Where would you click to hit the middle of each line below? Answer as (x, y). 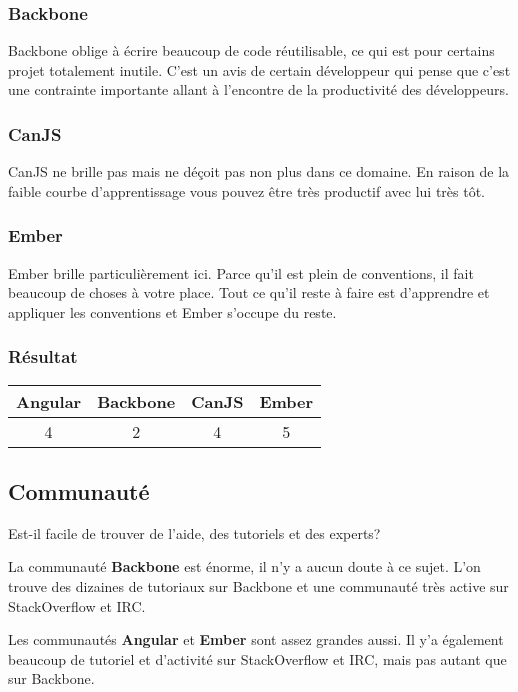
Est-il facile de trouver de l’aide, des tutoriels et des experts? (194, 532)
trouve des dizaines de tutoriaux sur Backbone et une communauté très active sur (258, 586)
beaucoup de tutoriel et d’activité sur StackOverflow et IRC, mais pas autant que (257, 658)
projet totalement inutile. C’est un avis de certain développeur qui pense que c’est (259, 69)
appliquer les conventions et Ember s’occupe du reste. (172, 311)
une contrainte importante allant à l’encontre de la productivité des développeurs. (258, 89)
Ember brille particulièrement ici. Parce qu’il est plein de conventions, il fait (241, 272)
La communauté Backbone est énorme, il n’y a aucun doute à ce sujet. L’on (244, 566)
